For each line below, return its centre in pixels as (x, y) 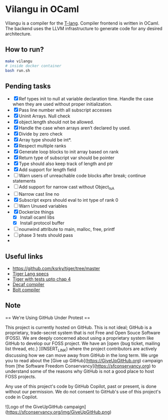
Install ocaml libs (37, 217)
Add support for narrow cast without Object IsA (66, 188)
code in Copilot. (22, 397)
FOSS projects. (21, 376)
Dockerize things (36, 212)
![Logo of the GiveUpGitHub (34, 406)
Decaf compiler (28, 284)
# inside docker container (33, 66)
